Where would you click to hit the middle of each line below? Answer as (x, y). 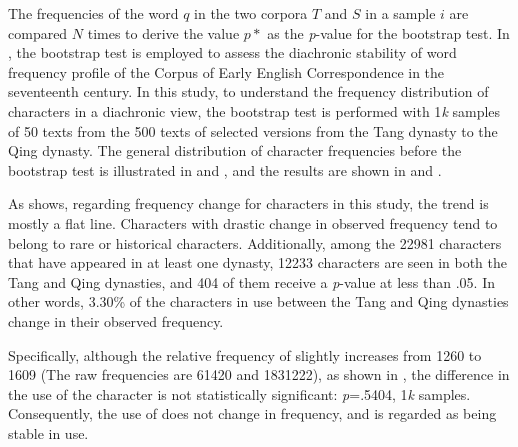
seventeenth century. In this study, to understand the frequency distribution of (248, 91)
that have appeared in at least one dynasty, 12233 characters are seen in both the (257, 262)
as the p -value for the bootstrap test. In (388, 32)
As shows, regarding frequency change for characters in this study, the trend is (248, 203)
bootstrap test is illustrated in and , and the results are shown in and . (225, 169)
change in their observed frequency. (116, 320)
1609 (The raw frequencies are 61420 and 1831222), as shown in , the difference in (259, 374)
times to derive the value (163, 32)
